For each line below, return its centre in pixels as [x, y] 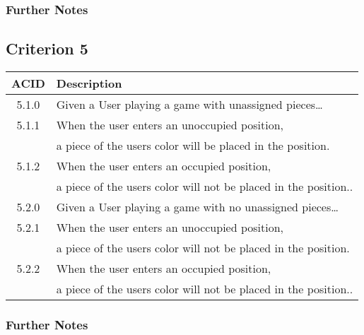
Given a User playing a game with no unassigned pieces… [197, 207]
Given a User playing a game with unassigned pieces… [189, 105]
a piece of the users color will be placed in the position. [193, 146]
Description [89, 83]
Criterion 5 [47, 48]
